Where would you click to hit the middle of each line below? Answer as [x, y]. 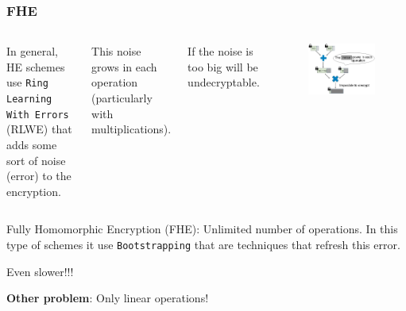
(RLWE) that [39, 129]
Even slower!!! [40, 271]
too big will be [223, 66]
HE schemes [36, 66]
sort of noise [36, 160]
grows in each [124, 66]
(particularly [122, 98]
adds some [32, 144]
